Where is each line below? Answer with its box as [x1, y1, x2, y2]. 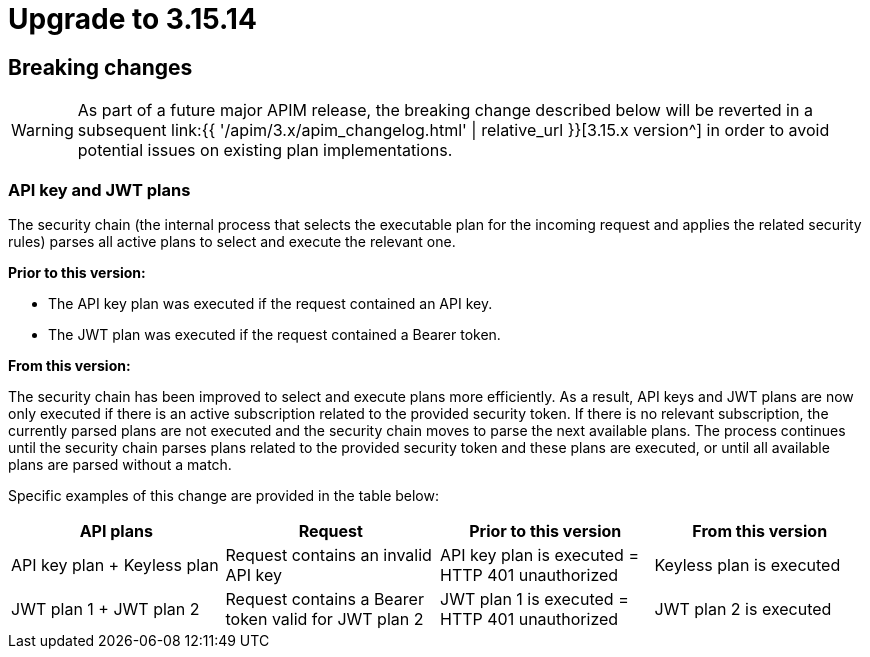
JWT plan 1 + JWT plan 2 [11, 598, 200, 619]
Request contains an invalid [225, 544, 432, 565]
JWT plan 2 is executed [654, 598, 832, 619]
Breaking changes [8, 54, 193, 80]
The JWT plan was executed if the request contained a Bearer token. [48, 325, 501, 343]
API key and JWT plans [8, 179, 191, 200]
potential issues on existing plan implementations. [77, 140, 453, 161]
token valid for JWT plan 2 [225, 608, 424, 629]
